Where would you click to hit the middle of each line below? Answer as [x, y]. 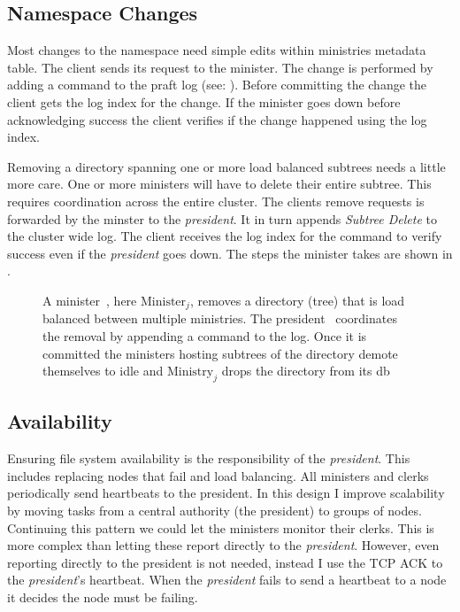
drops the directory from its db [306, 371]
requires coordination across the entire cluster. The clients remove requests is [216, 201]
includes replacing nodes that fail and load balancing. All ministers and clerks [218, 475]
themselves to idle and [103, 371]
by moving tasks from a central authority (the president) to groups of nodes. [215, 510]
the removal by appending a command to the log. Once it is [205, 335]
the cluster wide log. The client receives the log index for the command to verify [225, 236]
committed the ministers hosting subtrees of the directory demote [220, 353]
